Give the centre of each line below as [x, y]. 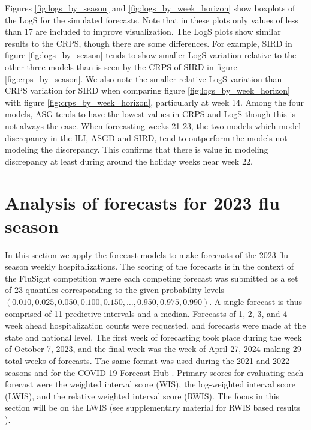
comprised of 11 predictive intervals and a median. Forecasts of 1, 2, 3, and [143, 313]
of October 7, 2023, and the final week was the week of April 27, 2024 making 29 [153, 349]
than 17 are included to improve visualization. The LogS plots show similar [143, 32]
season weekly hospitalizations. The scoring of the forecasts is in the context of [150, 266]
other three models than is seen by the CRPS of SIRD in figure [121, 66]
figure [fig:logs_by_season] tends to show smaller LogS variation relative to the [151, 55]
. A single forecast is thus [256, 301]
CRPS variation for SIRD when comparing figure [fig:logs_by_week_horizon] [147, 90]
